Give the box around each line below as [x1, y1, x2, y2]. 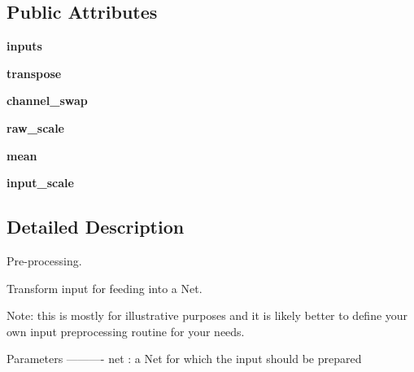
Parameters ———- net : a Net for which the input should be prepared [7, 350, 362, 367]
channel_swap [7, 92, 88, 109]
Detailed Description [7, 214, 185, 239]
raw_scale [7, 119, 64, 136]
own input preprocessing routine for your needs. [7, 322, 245, 339]
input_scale [7, 174, 74, 191]
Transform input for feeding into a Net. [7, 279, 203, 296]
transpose [7, 64, 62, 81]
